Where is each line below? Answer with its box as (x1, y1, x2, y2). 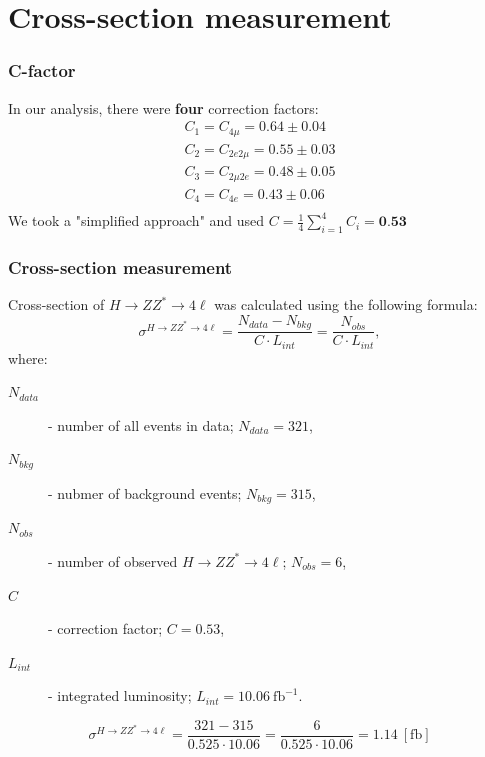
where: (8, 347, 48, 368)
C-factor (8, 58, 76, 83)
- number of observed (48, 550, 178, 571)
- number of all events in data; (48, 414, 234, 435)
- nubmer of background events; (48, 482, 242, 503)
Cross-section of (8, 294, 105, 315)
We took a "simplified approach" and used (8, 210, 265, 231)
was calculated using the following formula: (214, 294, 478, 315)
